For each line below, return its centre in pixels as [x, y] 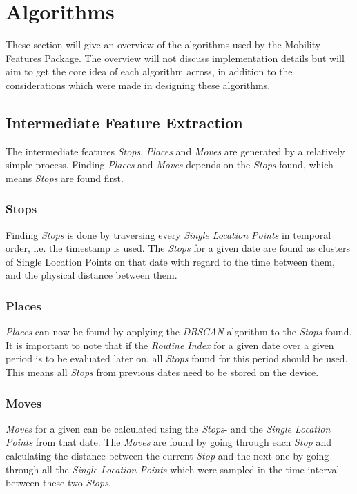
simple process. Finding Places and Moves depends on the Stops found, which [170, 165]
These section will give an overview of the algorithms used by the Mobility [163, 45]
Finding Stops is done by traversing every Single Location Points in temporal [168, 234]
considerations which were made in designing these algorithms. [138, 85]
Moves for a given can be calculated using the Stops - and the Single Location [168, 428]
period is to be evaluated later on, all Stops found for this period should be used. [177, 358]
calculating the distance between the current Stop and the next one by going [167, 456]
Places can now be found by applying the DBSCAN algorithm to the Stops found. [179, 332]
